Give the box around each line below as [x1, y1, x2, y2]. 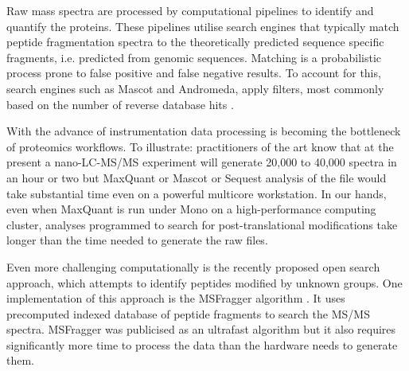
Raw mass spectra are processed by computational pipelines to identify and [6, 2, 374, 18]
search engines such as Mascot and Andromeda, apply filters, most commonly [6, 80, 384, 96]
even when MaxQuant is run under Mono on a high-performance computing [6, 201, 376, 217]
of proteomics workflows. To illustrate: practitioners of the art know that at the [6, 138, 394, 154]
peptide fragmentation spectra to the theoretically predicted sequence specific [6, 33, 384, 50]
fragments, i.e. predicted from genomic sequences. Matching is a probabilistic [6, 49, 382, 65]
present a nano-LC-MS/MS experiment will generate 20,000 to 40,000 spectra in [6, 154, 397, 170]
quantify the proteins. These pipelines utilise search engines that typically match [6, 18, 399, 34]
